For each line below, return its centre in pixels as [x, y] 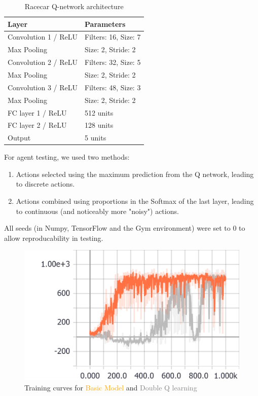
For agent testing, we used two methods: [67, 157]
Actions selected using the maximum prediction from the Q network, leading [135, 174]
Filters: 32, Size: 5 [113, 62]
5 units [96, 138]
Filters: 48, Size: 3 [113, 87]
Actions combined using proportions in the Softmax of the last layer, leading [135, 201]
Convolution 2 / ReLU [43, 62]
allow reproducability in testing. [54, 238]
